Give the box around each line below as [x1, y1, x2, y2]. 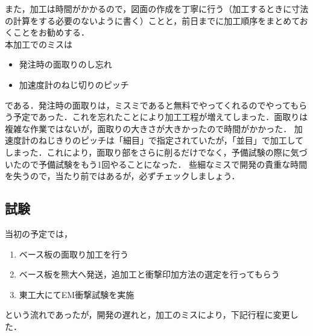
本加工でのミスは [5, 37, 72, 50]
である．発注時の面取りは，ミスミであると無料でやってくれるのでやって [5, 98, 291, 111]
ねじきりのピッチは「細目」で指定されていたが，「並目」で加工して [38, 134, 304, 147]
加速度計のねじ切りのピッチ [19, 78, 129, 90]
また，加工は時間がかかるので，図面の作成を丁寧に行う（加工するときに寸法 [5, 2, 309, 14]
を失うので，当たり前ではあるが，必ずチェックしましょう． [5, 170, 240, 182]
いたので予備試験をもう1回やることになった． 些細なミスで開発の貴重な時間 [5, 157, 308, 170]
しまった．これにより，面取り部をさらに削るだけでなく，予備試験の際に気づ [5, 145, 308, 158]
